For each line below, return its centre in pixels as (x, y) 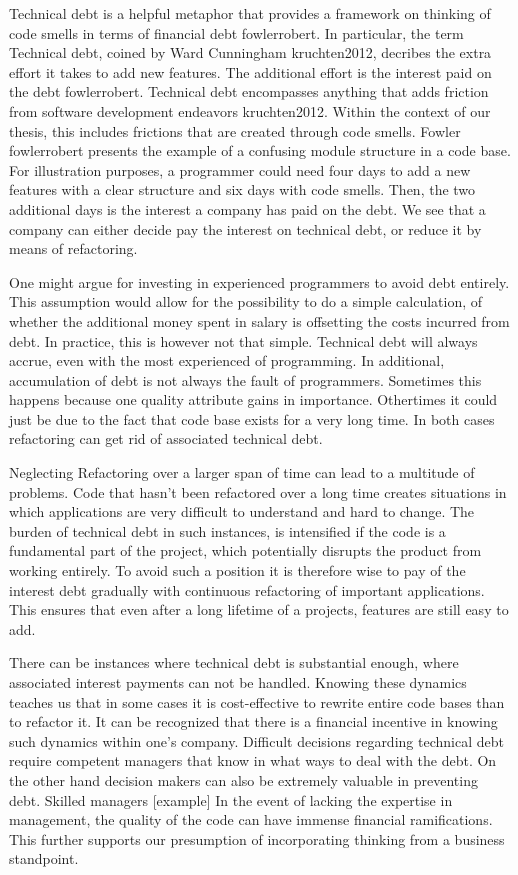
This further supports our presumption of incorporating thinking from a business (257, 838)
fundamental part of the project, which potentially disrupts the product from (245, 550)
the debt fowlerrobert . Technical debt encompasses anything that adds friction (249, 91)
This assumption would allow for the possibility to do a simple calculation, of (246, 301)
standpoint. (44, 858)
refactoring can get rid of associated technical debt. (166, 438)
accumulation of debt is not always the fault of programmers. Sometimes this (245, 379)
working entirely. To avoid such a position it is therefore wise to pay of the (237, 570)
